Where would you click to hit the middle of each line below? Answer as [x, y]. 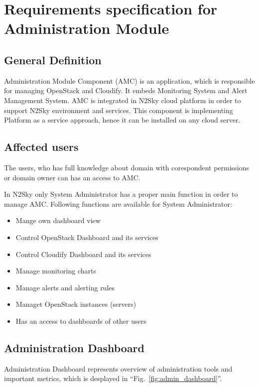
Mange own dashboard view [58, 220]
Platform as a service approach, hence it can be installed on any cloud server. [122, 120]
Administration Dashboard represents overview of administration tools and [118, 368]
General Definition [53, 60]
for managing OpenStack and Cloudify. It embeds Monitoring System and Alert [126, 90]
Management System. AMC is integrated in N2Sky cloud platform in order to [123, 100]
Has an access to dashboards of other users [81, 321]
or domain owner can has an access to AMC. [72, 177]
